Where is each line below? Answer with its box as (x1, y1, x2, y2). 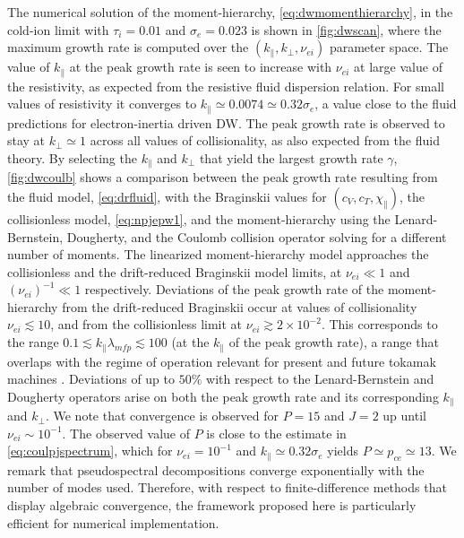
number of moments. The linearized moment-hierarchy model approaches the (7, 245, 429, 264)
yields (327, 441, 358, 460)
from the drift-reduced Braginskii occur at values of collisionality (62, 297, 417, 316)
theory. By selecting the (7, 148, 137, 167)
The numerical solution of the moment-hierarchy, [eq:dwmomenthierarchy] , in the (7, 3, 453, 21)
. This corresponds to (321, 315, 438, 334)
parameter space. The (329, 38, 449, 56)
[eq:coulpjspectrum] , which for (7, 441, 173, 460)
